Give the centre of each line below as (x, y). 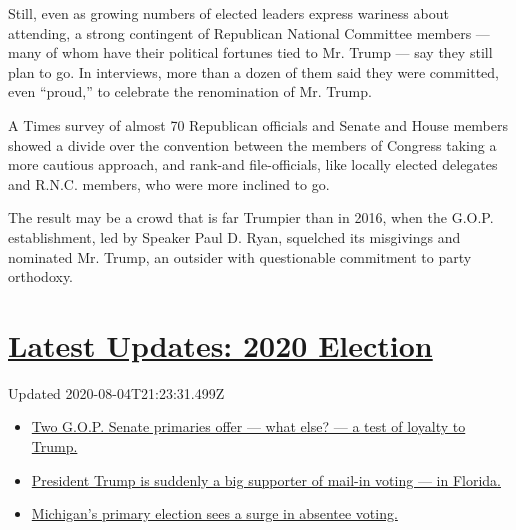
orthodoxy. (41, 276)
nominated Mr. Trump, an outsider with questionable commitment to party (240, 256)
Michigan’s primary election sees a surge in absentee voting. (214, 513)
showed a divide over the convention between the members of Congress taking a (252, 144)
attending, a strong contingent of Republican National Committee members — (249, 32)
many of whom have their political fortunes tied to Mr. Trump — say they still (250, 52)
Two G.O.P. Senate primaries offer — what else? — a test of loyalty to (248, 426)
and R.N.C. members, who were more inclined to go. (169, 183)
